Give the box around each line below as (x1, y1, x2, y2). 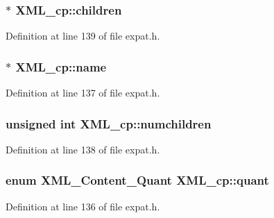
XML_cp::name (15, 58, 107, 75)
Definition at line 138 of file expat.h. (6, 142, 160, 156)
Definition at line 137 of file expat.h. (6, 85, 160, 100)
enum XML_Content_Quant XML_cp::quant (6, 171, 269, 189)
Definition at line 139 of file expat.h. (6, 28, 160, 43)
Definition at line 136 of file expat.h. (6, 199, 160, 213)
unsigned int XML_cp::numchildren (6, 115, 212, 132)
